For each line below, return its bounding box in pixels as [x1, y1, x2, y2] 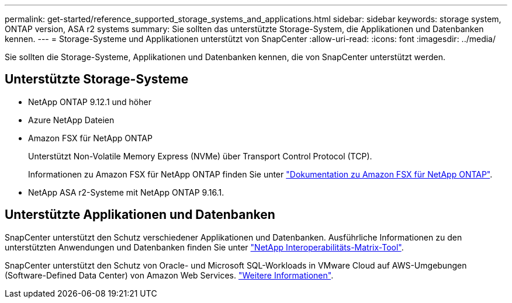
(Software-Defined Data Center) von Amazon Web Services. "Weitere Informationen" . [5, 270, 334, 280]
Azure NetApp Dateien [28, 114, 115, 125]
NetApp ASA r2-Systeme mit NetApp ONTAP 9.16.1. [28, 187, 224, 197]
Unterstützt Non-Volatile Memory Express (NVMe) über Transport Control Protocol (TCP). [28, 151, 372, 161]
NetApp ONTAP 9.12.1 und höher [28, 96, 151, 107]
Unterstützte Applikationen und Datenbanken [5, 207, 275, 222]
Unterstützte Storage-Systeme [5, 72, 189, 87]
